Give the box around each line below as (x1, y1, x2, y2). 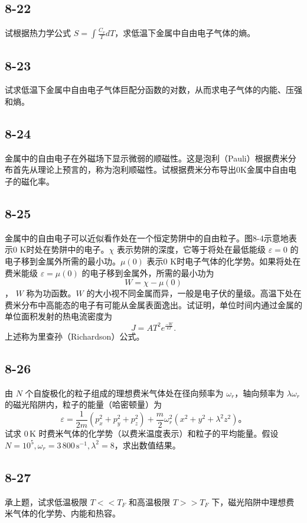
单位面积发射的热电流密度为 (5, 310, 112, 322)
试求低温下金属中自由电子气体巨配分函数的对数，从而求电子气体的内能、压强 (5, 83, 302, 96)
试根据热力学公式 (5, 27, 71, 39)
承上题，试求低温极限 (5, 495, 87, 508)
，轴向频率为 (234, 386, 285, 399)
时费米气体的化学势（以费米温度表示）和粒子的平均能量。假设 (38, 427, 279, 440)
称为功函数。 (26, 287, 76, 299)
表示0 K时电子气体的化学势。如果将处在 (146, 254, 301, 267)
